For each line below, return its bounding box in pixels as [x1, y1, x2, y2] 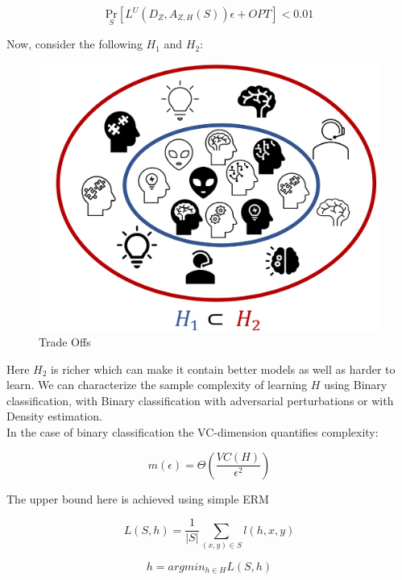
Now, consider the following [6, 35, 143, 52]
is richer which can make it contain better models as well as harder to [51, 360, 396, 377]
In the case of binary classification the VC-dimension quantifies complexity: [6, 424, 379, 441]
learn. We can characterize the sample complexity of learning [6, 376, 308, 393]
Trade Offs [39, 333, 91, 350]
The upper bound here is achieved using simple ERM [6, 490, 269, 507]
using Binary [324, 376, 387, 393]
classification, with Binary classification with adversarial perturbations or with [6, 391, 394, 408]
